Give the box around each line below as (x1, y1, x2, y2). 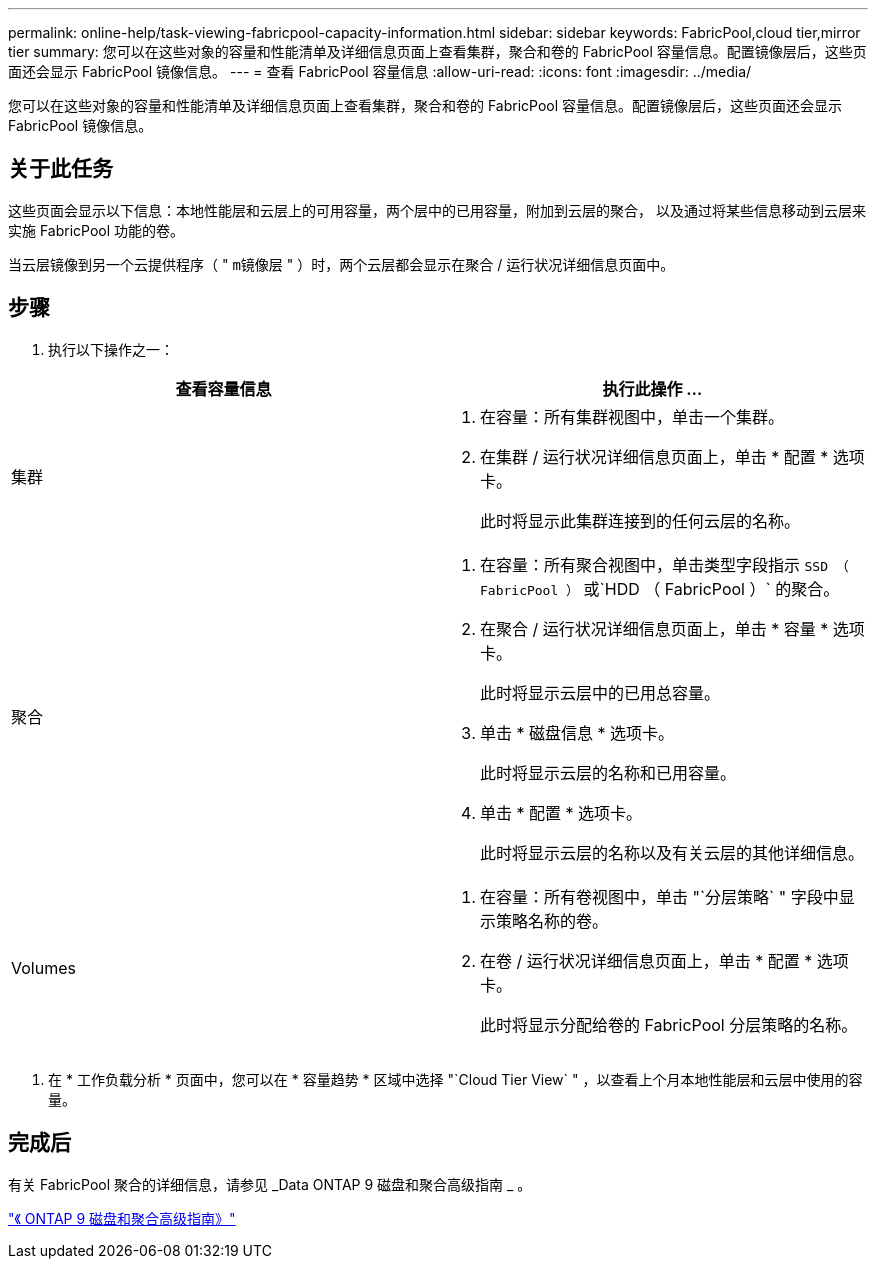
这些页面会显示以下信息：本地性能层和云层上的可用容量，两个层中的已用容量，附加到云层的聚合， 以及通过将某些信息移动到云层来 (8, 201, 866, 219)
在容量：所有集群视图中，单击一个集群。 (480, 406, 785, 427)
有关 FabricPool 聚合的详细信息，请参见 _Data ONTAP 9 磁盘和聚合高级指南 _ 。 (8, 1175, 532, 1193)
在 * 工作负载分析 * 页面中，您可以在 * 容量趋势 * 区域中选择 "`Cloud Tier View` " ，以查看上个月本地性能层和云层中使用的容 (48, 1070, 863, 1088)
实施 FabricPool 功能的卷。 (8, 221, 185, 239)
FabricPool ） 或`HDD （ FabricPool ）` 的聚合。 (480, 578, 840, 599)
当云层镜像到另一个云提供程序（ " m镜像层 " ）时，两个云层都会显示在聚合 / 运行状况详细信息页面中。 (8, 255, 675, 273)
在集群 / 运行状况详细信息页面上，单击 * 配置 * (480, 446, 829, 467)
